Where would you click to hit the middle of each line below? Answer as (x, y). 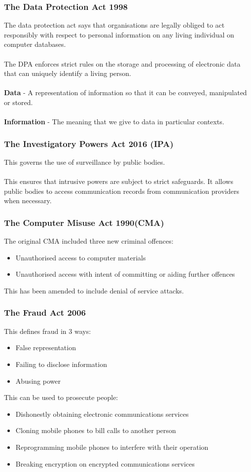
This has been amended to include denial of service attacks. (94, 290)
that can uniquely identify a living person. (68, 73)
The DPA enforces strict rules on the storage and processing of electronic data (122, 63)
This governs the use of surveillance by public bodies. (85, 162)
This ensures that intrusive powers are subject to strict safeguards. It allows (119, 181)
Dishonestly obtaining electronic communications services (102, 414)
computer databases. (35, 44)
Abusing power (38, 381)
